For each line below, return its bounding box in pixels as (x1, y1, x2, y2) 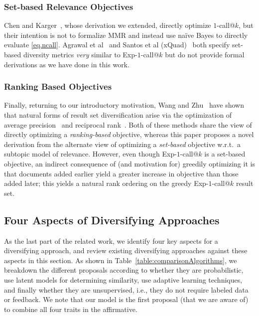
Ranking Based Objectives (4, 80, 112, 93)
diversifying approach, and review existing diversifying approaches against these (4, 245, 248, 256)
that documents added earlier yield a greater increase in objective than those (4, 168, 239, 178)
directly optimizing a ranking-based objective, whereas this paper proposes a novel (4, 129, 254, 140)
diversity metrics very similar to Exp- (23, 49, 137, 59)
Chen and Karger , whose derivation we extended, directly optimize (4, 20, 211, 30)
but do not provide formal (165, 49, 245, 59)
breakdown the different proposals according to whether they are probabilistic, (4, 265, 244, 275)
